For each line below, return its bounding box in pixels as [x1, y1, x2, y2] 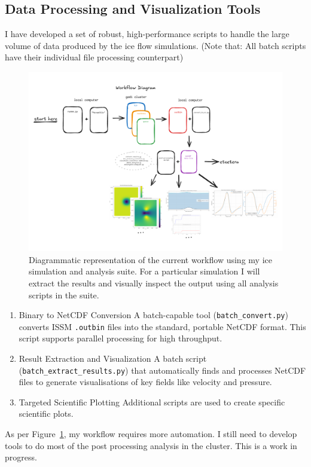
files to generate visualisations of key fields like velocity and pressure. [19, 376, 272, 388]
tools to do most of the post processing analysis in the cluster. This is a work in [5, 439, 297, 451]
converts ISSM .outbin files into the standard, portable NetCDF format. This [19, 320, 306, 332]
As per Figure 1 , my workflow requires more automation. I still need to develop [5, 428, 297, 440]
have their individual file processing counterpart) [5, 51, 184, 63]
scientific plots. [19, 407, 74, 420]
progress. [5, 451, 37, 463]
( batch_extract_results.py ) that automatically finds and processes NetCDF [19, 364, 306, 376]
